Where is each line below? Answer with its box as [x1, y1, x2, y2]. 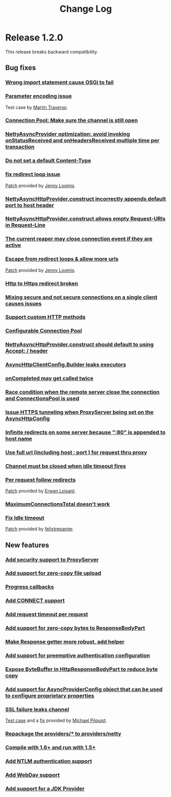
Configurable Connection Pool [5, 327, 82, 335]
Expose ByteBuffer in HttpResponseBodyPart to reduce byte [5, 665, 158, 672]
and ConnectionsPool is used [5, 395, 80, 402]
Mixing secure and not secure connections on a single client [5, 293, 158, 300]
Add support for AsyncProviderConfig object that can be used [5, 686, 163, 693]
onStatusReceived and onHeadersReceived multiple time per [5, 137, 160, 144]
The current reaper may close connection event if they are [5, 236, 153, 243]
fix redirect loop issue [5, 171, 61, 178]
